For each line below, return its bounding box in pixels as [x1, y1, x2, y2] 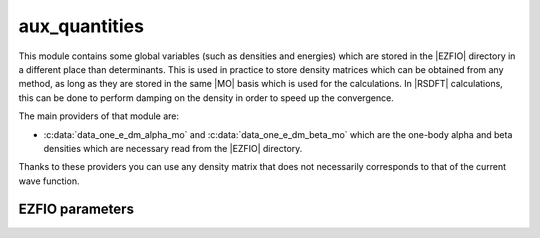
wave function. [18, 175, 80, 187]
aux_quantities [18, 15, 145, 37]
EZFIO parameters [18, 201, 135, 218]
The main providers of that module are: [18, 110, 180, 122]
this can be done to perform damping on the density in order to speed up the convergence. [18, 91, 394, 104]
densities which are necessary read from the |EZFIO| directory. [43, 142, 303, 154]
